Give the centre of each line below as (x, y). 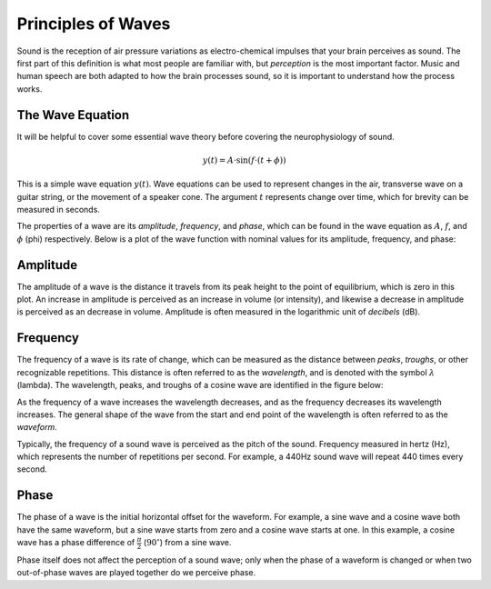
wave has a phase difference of (76, 543)
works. (30, 89)
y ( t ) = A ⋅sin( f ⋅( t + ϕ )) (244, 160)
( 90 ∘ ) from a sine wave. (187, 542)
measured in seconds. (58, 209)
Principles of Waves (94, 24)
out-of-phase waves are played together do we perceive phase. (136, 573)
